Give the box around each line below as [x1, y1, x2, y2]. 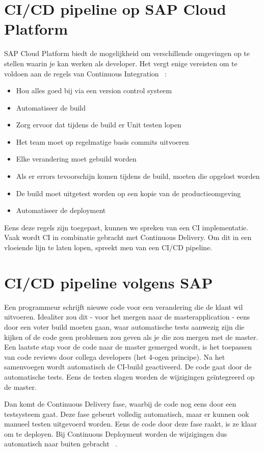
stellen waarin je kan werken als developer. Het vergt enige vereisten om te [4, 58, 237, 68]
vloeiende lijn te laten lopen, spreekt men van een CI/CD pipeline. [4, 242, 213, 253]
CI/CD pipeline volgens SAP [4, 272, 213, 293]
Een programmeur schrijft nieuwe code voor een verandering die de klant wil [4, 301, 243, 312]
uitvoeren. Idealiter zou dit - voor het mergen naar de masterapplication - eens [4, 311, 250, 322]
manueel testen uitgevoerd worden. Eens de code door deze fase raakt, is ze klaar [4, 418, 257, 429]
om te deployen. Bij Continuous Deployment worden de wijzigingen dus [4, 428, 227, 439]
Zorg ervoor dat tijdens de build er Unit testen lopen [16, 119, 181, 130]
